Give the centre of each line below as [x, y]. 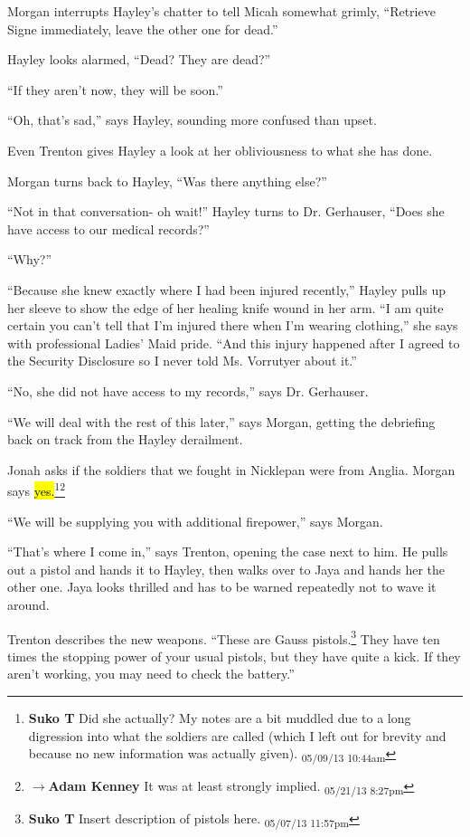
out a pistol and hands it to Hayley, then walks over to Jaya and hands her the [226, 569]
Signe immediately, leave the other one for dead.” [143, 29]
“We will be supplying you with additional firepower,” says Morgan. [195, 521]
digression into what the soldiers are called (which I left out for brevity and [237, 735]
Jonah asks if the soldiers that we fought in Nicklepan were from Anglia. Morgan [231, 469]
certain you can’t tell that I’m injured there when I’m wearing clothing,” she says [233, 325]
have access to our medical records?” [108, 228]
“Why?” [29, 259]
